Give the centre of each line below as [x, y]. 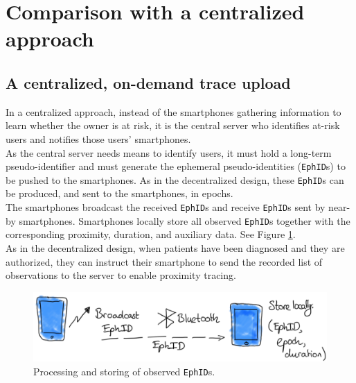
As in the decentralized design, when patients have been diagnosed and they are [175, 247]
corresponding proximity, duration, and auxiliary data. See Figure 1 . [151, 234]
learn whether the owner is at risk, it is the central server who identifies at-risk [173, 125]
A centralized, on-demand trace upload [148, 82]
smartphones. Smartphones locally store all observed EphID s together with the [185, 220]
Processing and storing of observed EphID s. [124, 371]
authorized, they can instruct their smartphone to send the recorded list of [164, 261]
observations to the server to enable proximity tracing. [121, 275]
